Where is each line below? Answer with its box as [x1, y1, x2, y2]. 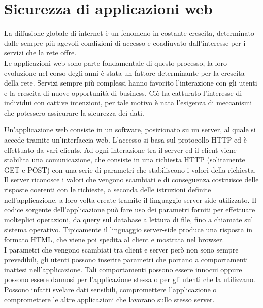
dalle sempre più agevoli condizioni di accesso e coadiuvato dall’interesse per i [4, 37, 246, 48]
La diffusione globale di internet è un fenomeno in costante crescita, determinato [4, 27, 254, 38]
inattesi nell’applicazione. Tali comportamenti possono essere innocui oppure [4, 264, 242, 274]
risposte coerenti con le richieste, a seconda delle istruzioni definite [4, 184, 211, 195]
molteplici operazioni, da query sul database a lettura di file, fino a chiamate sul [4, 214, 253, 225]
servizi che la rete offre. [4, 47, 77, 58]
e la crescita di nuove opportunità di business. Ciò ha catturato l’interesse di [4, 87, 242, 98]
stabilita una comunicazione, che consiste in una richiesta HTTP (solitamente [4, 154, 245, 165]
